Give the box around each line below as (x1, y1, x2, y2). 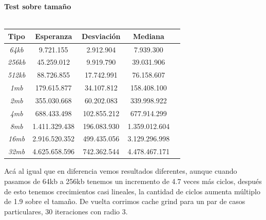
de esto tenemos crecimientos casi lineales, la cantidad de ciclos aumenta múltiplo (4, 186, 260, 196)
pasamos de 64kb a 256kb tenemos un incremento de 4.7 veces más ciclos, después (4, 175, 262, 186)
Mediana (133, 30, 164, 41)
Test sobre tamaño (4, 1, 71, 11)
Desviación (82, 30, 121, 41)
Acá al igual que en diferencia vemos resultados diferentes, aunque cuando (4, 166, 237, 176)
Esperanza (35, 30, 72, 41)
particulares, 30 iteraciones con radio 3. (4, 206, 128, 216)
